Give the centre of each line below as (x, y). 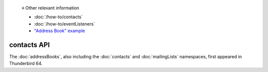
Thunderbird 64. (26, 64)
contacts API (30, 45)
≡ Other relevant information (50, 8)
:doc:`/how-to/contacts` (58, 17)
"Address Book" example (60, 31)
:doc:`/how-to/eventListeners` (65, 24)
